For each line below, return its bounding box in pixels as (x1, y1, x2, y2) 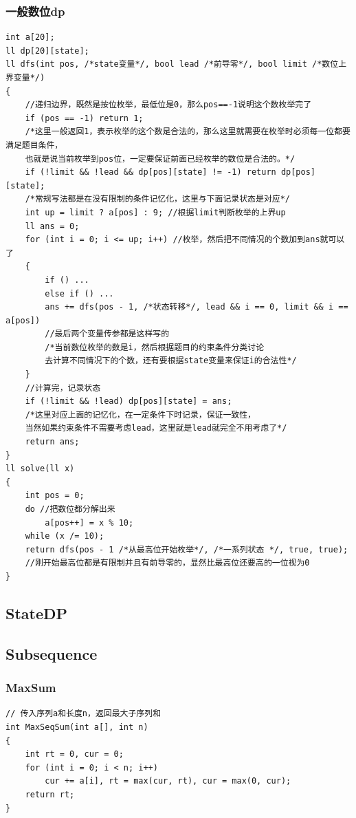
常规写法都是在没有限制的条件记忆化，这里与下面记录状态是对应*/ (34, 194, 290, 204)
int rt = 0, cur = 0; (25, 749, 124, 760)
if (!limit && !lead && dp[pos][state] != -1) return (25, 167, 276, 177)
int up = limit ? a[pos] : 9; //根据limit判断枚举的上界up (25, 207, 286, 217)
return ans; (25, 437, 80, 447)
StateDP (5, 602, 68, 623)
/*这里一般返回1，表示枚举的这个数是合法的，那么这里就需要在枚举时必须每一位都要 (25, 127, 351, 137)
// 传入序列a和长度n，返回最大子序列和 (5, 709, 162, 719)
